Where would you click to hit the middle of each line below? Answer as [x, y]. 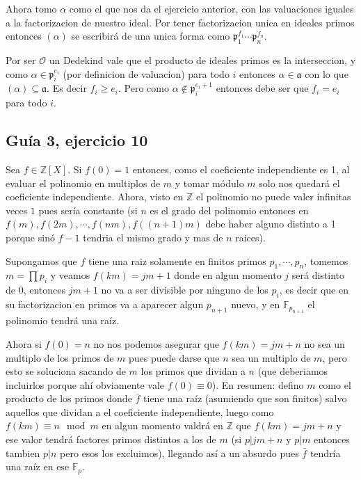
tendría [325, 453]
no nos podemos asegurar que [156, 343]
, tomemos [326, 261]
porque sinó [30, 237]
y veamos [70, 275]
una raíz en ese [38, 466]
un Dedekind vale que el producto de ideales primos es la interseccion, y [202, 59]
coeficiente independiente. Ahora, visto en [95, 197]
